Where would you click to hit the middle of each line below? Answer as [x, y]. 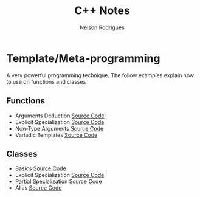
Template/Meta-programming [83, 58]
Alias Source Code [38, 188]
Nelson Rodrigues [102, 27]
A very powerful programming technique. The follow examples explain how [100, 75]
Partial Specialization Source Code [58, 181]
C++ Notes [102, 11]
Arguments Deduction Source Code [60, 116]
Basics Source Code [41, 168]
